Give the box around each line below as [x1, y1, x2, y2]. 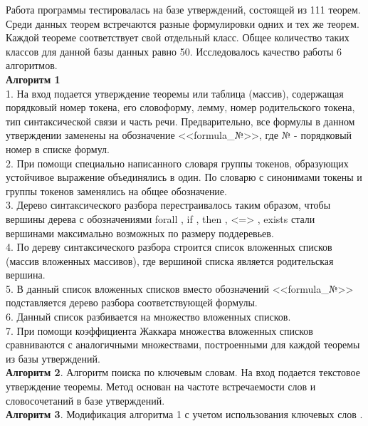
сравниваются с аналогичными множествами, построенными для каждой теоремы [6, 337, 360, 352]
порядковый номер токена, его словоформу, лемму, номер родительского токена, [6, 100, 355, 115]
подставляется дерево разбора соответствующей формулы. [6, 295, 258, 310]
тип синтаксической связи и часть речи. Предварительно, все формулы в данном [6, 113, 355, 128]
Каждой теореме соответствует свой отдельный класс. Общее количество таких [6, 30, 349, 45]
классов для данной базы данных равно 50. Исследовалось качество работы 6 [6, 43, 342, 58]
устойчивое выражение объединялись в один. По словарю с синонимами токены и [6, 170, 362, 185]
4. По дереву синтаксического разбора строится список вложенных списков [6, 239, 332, 254]
